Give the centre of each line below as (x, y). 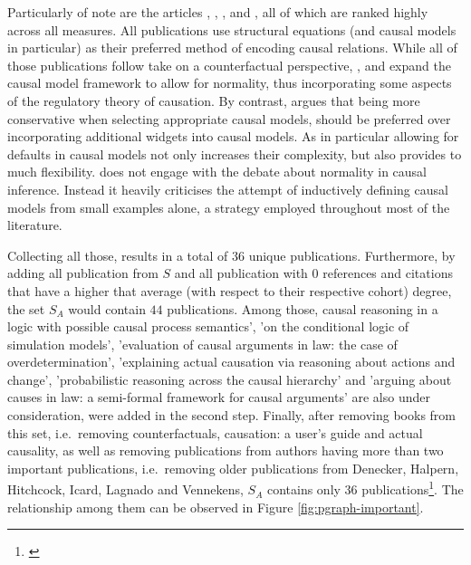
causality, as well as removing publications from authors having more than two (226, 450)
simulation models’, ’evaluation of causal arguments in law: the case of (202, 344)
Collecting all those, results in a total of (118, 255)
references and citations (388, 273)
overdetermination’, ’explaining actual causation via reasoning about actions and (231, 362)
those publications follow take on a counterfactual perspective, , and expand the (229, 65)
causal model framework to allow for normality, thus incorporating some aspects (230, 83)
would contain (107, 308)
